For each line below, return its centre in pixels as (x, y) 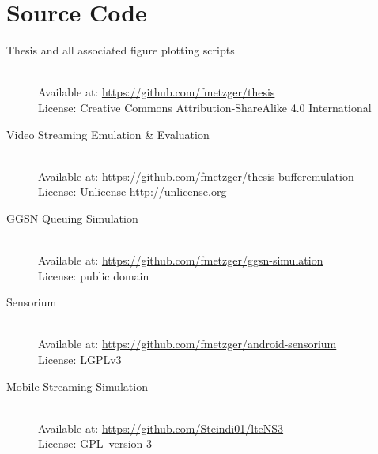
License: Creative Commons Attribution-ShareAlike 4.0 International (205, 107)
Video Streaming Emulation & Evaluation (108, 134)
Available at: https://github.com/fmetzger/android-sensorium (187, 344)
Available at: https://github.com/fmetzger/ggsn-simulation (181, 260)
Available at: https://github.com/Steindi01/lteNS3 (161, 428)
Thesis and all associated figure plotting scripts (121, 50)
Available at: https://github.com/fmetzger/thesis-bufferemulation (196, 176)
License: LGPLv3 (80, 360)
